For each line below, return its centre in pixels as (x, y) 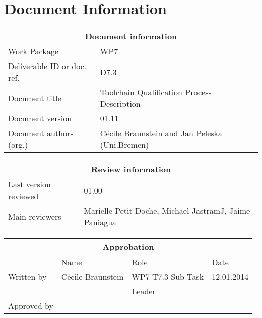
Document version (40, 118)
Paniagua (100, 222)
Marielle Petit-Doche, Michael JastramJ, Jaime (167, 211)
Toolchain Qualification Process (156, 92)
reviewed (23, 196)
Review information (131, 169)
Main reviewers (35, 216)
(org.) (18, 145)
